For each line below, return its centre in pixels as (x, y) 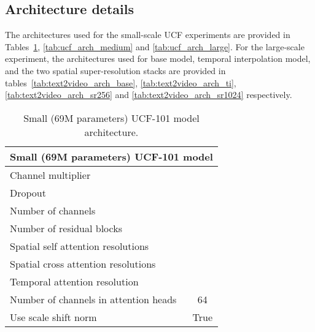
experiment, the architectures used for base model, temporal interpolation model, (158, 58)
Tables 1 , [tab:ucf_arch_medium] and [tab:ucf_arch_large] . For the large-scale (155, 46)
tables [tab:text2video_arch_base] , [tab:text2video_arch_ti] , (121, 82)
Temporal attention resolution (74, 281)
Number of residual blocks (66, 228)
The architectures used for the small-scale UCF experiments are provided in (148, 35)
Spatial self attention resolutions (80, 246)
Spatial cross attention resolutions (83, 263)
